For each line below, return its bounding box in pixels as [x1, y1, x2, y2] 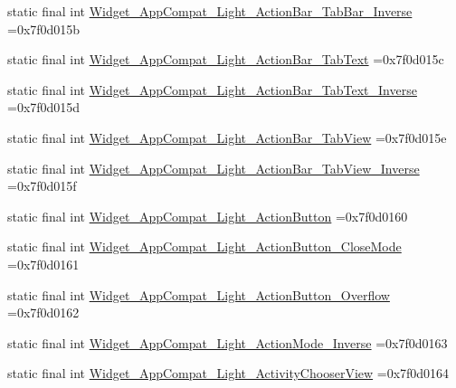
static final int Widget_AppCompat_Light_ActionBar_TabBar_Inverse [7, 2, 413, 20]
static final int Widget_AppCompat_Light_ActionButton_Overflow [7, 285, 390, 304]
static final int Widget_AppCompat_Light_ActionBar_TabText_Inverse [7, 80, 417, 99]
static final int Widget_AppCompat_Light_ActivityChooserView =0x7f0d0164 [7, 364, 450, 383]
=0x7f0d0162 [7, 303, 80, 322]
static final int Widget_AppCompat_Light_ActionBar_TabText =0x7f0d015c [7, 50, 444, 69]
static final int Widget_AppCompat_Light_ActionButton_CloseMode [7, 237, 402, 256]
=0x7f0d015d [7, 98, 81, 117]
